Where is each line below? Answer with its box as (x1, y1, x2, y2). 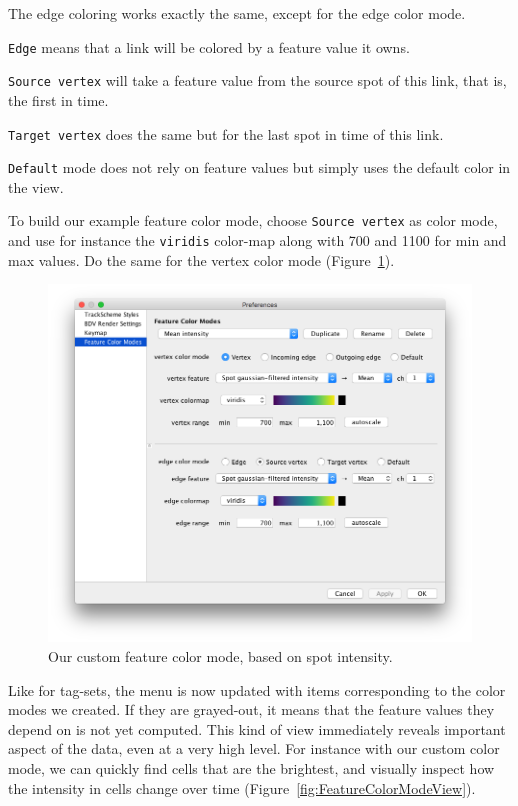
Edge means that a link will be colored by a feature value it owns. (8, 36, 410, 57)
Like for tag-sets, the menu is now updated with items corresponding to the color (8, 679, 506, 700)
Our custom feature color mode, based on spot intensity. (48, 646, 393, 667)
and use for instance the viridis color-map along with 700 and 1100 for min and (8, 230, 507, 251)
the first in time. (8, 89, 109, 110)
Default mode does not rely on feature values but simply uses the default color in (8, 157, 511, 178)
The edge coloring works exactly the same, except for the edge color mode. (8, 3, 466, 23)
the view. (8, 176, 64, 197)
